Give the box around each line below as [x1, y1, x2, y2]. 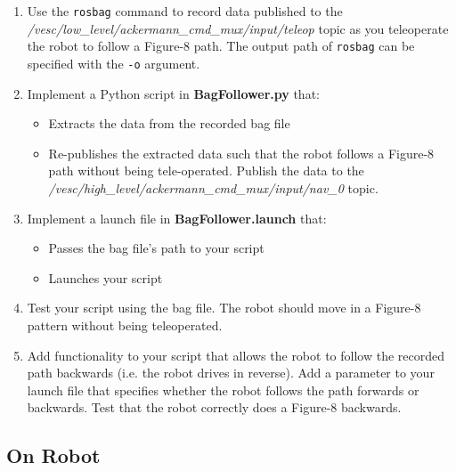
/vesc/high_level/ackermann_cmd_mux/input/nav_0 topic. [48, 178, 379, 197]
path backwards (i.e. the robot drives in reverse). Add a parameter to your [27, 363, 435, 382]
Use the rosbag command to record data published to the [27, 2, 343, 20]
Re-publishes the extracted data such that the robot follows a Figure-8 [48, 143, 435, 162]
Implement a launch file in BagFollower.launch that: [27, 208, 327, 227]
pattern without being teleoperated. [27, 315, 223, 334]
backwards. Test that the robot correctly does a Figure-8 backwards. [27, 398, 402, 417]
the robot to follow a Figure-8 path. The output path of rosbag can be [27, 37, 415, 55]
